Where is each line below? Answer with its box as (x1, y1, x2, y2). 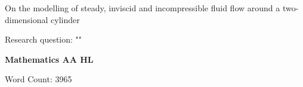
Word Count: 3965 (5, 73, 72, 85)
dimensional (5, 13, 48, 25)
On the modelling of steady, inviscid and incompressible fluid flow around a (5, 2, 280, 14)
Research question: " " (5, 33, 82, 46)
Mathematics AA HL (5, 53, 94, 65)
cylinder (51, 13, 80, 25)
